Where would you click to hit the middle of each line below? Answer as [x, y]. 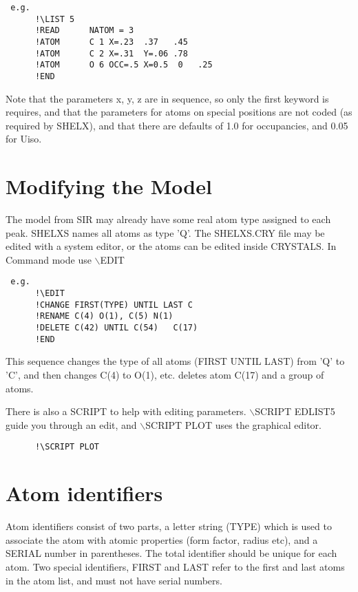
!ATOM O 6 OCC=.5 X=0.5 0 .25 [124, 65]
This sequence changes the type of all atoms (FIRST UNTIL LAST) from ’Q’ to [175, 361]
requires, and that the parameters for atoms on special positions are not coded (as [179, 112]
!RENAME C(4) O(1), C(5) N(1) [104, 316]
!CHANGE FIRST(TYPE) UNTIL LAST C [114, 305]
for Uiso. [24, 139]
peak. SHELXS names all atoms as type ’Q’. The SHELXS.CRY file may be [165, 232]
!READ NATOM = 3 [84, 31]
